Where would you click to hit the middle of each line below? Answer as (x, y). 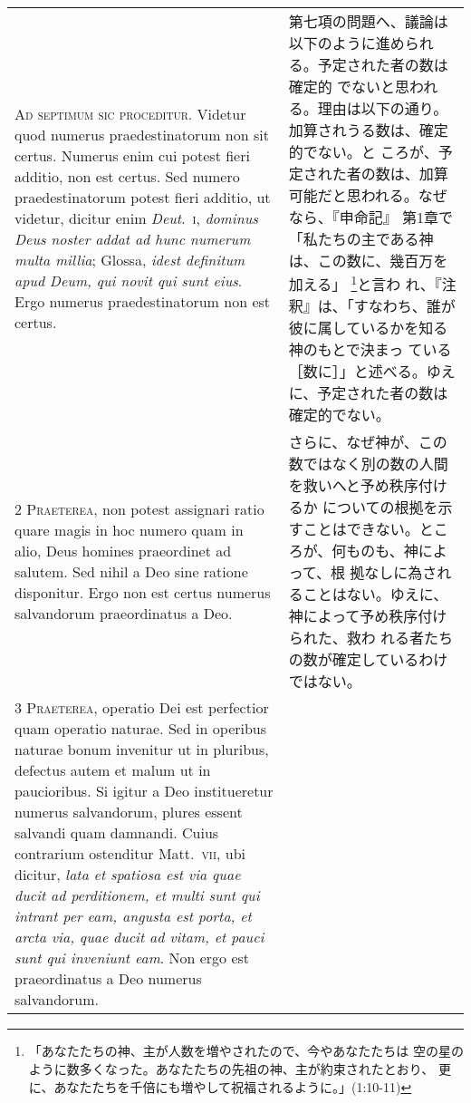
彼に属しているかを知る (368, 328)
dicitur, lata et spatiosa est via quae (128, 875)
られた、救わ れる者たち (370, 638)
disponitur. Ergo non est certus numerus (143, 593)
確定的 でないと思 (349, 87)
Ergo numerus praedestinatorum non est (143, 301)
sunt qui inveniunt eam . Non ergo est (132, 958)
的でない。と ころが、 (363, 152)
